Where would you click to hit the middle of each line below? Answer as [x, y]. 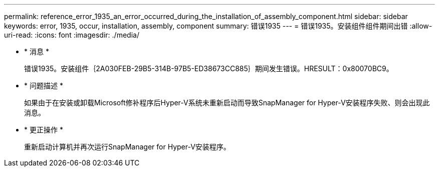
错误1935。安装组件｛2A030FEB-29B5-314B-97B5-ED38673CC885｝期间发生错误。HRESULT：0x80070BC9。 [209, 68]
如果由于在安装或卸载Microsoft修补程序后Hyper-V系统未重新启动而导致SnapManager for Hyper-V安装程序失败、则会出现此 [227, 103]
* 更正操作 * [44, 130]
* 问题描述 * [44, 85]
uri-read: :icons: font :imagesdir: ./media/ [72, 35]
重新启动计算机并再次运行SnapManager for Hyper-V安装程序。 [127, 147]
